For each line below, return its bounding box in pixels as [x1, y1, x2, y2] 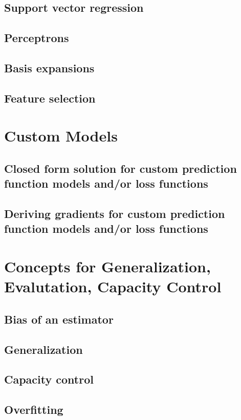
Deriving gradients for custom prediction [4, 206, 225, 222]
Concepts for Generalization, [4, 256, 211, 277]
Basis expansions [4, 59, 95, 75]
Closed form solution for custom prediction [4, 160, 237, 176]
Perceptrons [4, 30, 69, 46]
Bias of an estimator [4, 311, 114, 327]
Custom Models [4, 125, 118, 146]
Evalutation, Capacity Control [4, 276, 222, 297]
